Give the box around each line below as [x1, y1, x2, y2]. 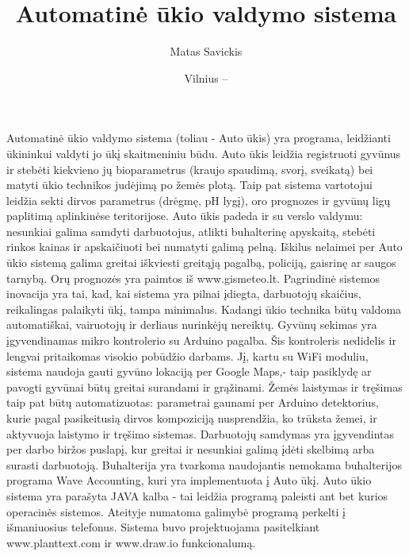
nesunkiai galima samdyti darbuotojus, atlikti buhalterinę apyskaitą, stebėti [6, 222, 376, 239]
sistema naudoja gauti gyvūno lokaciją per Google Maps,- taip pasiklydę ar [6, 363, 372, 380]
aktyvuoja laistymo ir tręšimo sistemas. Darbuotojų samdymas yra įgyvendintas [6, 425, 395, 442]
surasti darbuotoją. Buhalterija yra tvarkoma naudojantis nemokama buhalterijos [6, 456, 402, 473]
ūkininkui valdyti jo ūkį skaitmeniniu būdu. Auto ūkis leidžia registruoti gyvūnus [6, 145, 401, 161]
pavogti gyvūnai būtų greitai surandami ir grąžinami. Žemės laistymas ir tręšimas [6, 378, 403, 395]
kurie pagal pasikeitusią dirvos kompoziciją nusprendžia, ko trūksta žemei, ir [6, 410, 377, 426]
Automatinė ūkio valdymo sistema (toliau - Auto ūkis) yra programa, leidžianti [6, 129, 391, 146]
